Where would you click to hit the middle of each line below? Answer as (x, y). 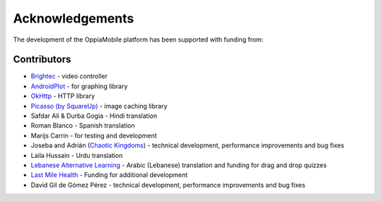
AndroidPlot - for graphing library (79, 86)
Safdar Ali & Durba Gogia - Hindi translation (94, 116)
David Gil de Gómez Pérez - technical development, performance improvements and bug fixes (168, 185)
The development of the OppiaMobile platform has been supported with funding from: (138, 39)
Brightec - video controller (69, 76)
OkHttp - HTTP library (63, 96)
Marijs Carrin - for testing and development (94, 135)
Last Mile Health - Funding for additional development (109, 175)
